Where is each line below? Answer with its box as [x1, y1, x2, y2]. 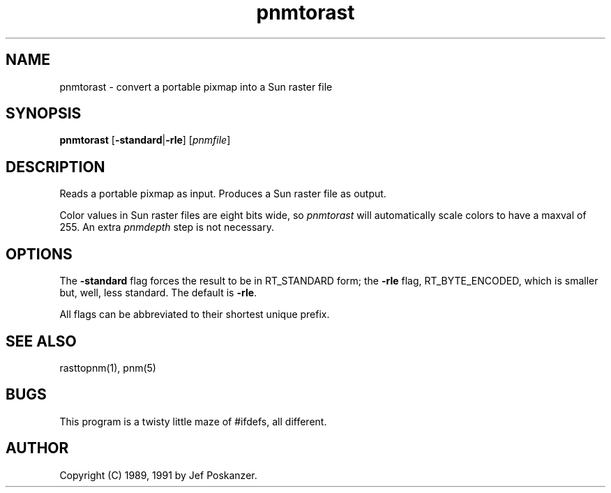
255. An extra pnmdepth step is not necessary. [59, 221, 274, 234]
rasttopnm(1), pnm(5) [59, 361, 156, 374]
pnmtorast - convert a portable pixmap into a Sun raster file [59, 80, 333, 93]
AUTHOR [6, 439, 69, 457]
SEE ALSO [6, 332, 77, 350]
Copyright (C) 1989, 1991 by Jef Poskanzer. [59, 469, 257, 481]
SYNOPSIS [6, 105, 82, 123]
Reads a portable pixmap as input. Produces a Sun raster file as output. [59, 188, 386, 200]
